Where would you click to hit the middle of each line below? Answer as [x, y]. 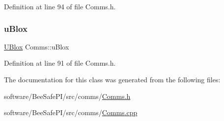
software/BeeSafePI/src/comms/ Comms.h [67, 96]
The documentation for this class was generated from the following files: [112, 79]
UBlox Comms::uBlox [37, 46]
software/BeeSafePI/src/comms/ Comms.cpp [71, 112]
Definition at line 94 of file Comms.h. [60, 6]
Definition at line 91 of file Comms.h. [60, 63]
